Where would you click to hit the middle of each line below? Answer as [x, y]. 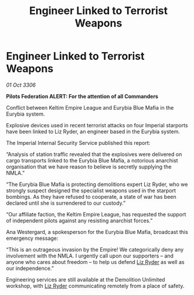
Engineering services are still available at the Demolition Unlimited [86, 279]
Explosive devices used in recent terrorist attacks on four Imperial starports [97, 125]
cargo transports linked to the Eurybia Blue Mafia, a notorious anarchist [92, 160]
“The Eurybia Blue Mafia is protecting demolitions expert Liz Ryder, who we [97, 184]
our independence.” [30, 268]
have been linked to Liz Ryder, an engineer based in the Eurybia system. [93, 131]
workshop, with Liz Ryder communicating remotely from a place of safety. [95, 286]
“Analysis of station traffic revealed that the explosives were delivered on [94, 154]
